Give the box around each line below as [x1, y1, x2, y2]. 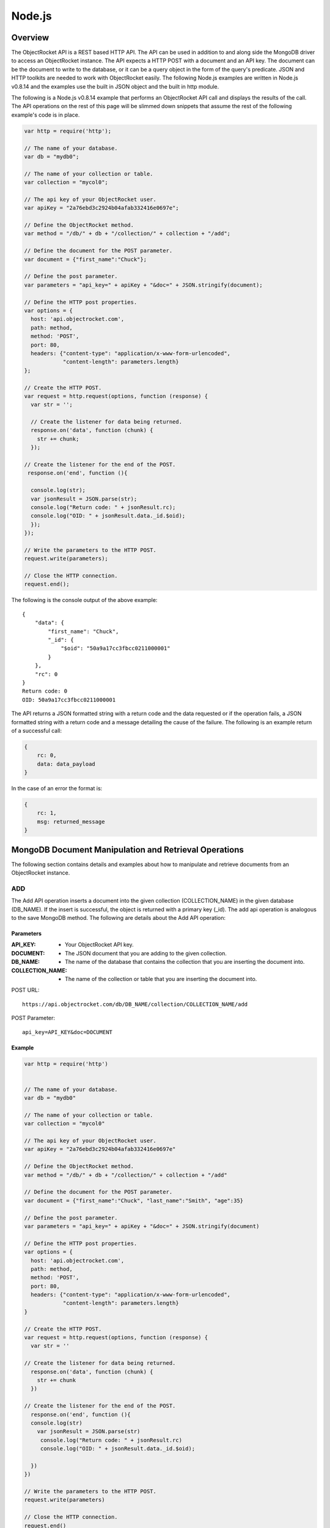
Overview [11, 32, 50, 43]
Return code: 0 [22, 688, 68, 695]
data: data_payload [37, 760, 96, 767]
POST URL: [11, 986, 40, 994]
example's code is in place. [11, 111, 80, 119]
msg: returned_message [37, 818, 105, 825]
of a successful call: [11, 727, 62, 734]
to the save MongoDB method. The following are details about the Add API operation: [11, 914, 226, 922]
